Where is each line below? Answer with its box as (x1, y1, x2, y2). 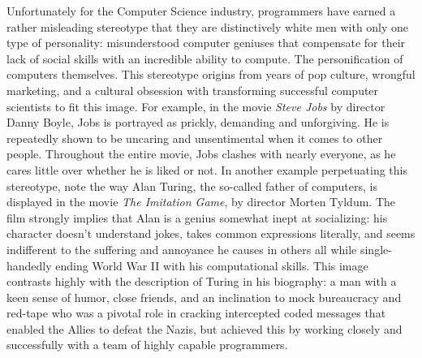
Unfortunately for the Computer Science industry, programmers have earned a (6, 2, 396, 19)
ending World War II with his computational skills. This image (55, 257, 368, 274)
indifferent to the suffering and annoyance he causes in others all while (6, 240, 357, 257)
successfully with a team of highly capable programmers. (6, 336, 288, 353)
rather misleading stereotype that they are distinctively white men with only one (6, 18, 409, 35)
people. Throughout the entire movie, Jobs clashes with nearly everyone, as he (6, 145, 396, 162)
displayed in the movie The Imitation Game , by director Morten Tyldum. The (6, 193, 395, 210)
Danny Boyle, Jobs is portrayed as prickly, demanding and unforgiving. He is (6, 114, 390, 131)
